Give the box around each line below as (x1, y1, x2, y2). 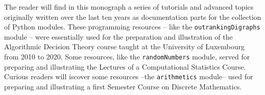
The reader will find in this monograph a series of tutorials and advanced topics (4, 2, 254, 12)
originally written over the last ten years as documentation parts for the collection (4, 11, 261, 22)
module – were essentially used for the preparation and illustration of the (4, 31, 233, 42)
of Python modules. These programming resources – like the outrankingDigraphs (4, 21, 260, 32)
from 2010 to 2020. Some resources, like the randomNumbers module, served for (4, 51, 250, 62)
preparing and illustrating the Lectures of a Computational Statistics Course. (4, 61, 246, 72)
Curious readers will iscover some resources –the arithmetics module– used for (4, 71, 253, 82)
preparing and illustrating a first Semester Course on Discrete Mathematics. (4, 81, 242, 91)
